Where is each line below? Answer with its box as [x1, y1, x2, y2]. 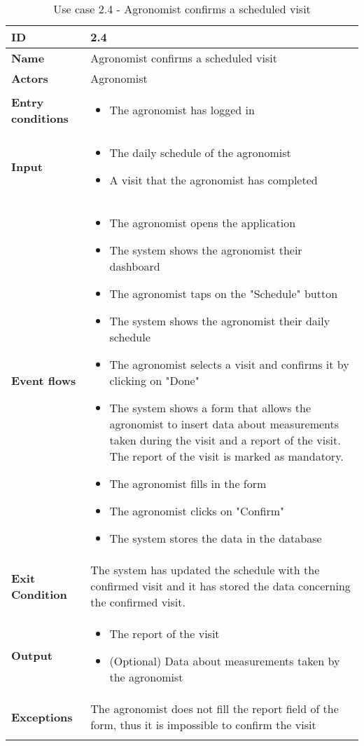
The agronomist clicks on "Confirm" [109, 503, 285, 519]
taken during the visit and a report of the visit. [109, 432, 341, 448]
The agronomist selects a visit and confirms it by [109, 356, 349, 372]
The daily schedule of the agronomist [109, 144, 291, 161]
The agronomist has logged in [109, 102, 255, 118]
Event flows [11, 372, 76, 388]
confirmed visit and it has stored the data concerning [90, 578, 351, 594]
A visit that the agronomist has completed [109, 172, 318, 188]
